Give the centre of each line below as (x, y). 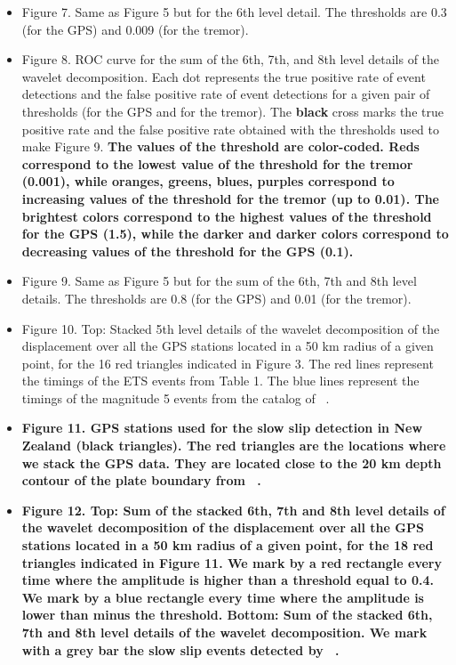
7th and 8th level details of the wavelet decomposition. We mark (224, 632)
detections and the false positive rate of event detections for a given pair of (226, 94)
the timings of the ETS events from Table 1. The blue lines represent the (220, 381)
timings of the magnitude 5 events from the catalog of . (176, 397)
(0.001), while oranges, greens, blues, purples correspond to (208, 181)
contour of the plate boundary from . (141, 480)
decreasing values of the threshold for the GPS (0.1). (188, 251)
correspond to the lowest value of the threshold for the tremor (217, 163)
